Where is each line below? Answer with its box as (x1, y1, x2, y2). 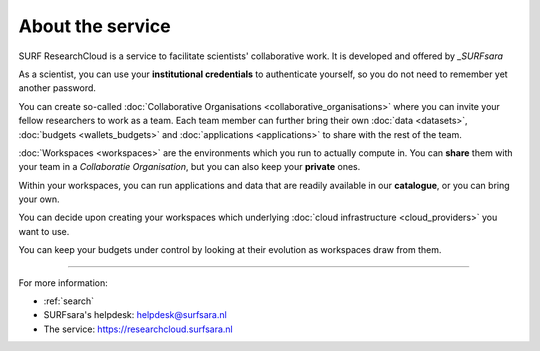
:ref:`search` (43, 295, 95, 307)
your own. (18, 193, 60, 205)
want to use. (18, 225, 70, 237)
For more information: (18, 276, 109, 289)
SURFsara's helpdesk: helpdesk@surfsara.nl (43, 309, 227, 321)
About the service (18, 15, 171, 37)
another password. (18, 82, 97, 94)
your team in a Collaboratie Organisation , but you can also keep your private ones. (18, 161, 361, 173)
